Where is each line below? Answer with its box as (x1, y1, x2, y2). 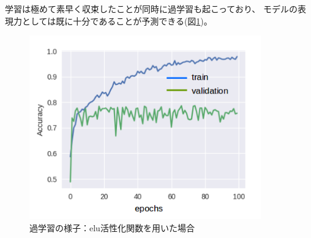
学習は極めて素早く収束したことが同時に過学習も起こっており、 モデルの (5, 2, 298, 15)
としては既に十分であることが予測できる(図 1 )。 (21, 14, 212, 27)
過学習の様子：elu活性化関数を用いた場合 (29, 221, 195, 234)
